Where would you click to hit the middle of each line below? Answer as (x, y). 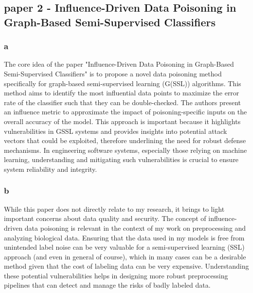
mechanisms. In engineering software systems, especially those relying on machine (126, 150)
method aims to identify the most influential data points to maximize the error (122, 93)
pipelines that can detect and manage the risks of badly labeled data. (107, 285)
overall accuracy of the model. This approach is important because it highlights (122, 121)
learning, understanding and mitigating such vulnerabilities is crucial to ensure (121, 159)
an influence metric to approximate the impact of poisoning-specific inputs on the (126, 112)
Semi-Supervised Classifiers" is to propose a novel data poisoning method (113, 73)
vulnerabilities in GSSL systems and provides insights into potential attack (116, 131)
